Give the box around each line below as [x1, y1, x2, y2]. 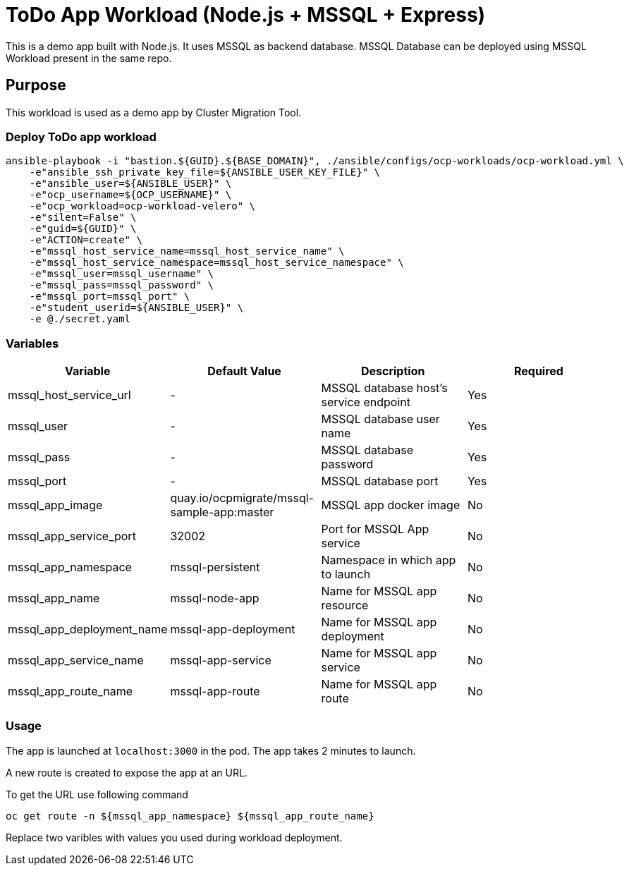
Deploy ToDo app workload [6, 129, 157, 144]
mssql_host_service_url [8, 388, 131, 403]
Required [513, 364, 563, 379]
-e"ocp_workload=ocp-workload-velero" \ [29, 200, 256, 212]
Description [360, 364, 425, 379]
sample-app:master [170, 505, 274, 520]
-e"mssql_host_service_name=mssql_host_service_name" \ [29, 245, 345, 257]
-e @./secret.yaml [29, 313, 131, 325]
